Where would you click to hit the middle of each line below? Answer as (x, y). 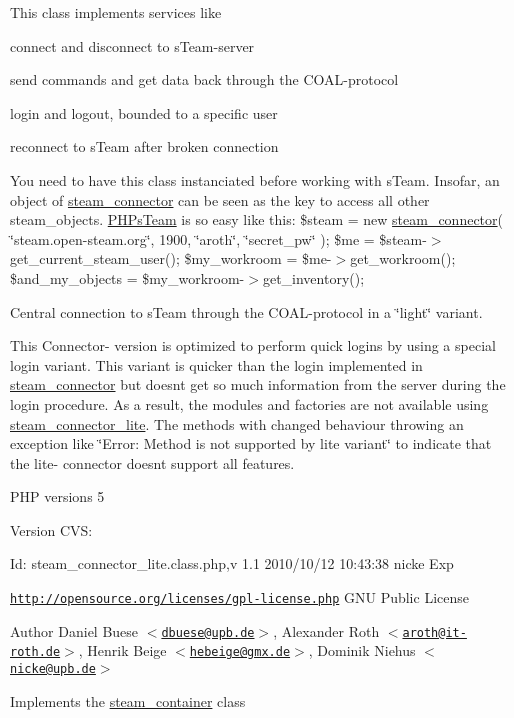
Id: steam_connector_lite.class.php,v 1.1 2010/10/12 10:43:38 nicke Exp (232, 563)
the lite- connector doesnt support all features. (152, 462)
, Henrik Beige (122, 650)
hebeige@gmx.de (240, 652)
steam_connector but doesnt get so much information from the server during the (258, 384)
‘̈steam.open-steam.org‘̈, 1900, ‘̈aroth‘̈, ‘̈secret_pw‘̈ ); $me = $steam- (218, 238)
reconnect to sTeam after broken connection (144, 146)
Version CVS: (51, 529)
